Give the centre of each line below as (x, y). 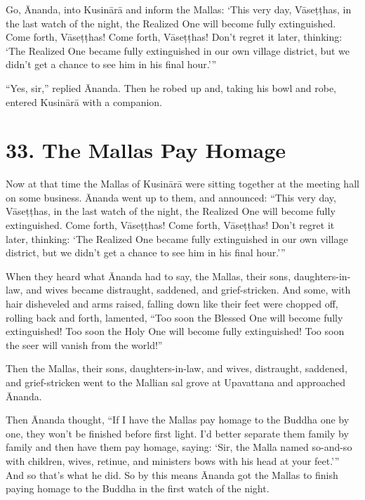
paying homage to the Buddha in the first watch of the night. (138, 488)
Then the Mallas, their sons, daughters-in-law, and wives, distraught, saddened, (177, 368)
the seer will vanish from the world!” (84, 344)
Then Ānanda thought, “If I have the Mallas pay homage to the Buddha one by (178, 420)
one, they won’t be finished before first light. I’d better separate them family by (177, 433)
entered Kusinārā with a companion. (84, 101)
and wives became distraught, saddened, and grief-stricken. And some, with (188, 290)
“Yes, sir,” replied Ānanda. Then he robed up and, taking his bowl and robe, (171, 87)
